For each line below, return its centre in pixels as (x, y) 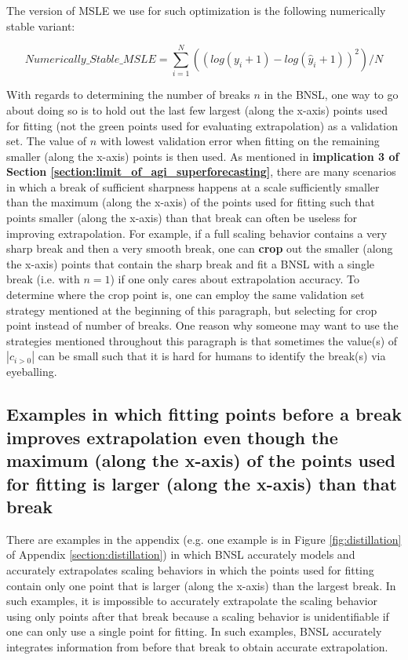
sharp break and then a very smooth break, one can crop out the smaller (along (200, 248)
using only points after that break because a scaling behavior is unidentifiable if (198, 616)
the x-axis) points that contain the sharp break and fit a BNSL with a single (191, 263)
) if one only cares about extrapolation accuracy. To (235, 279)
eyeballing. (32, 372)
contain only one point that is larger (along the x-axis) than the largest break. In (201, 585)
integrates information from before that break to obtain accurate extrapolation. (197, 646)
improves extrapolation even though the (172, 437)
